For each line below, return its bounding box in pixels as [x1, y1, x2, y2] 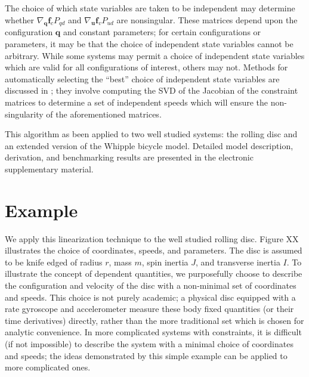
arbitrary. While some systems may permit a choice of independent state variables [5, 49, 305, 61]
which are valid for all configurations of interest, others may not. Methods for [5, 61, 288, 73]
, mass [109, 255, 132, 268]
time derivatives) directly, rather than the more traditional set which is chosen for [5, 314, 304, 326]
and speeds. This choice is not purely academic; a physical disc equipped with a [5, 291, 296, 303]
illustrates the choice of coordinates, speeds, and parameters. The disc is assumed [5, 244, 302, 257]
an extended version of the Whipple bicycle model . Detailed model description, [5, 139, 293, 152]
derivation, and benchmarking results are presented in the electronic [5, 151, 254, 163]
